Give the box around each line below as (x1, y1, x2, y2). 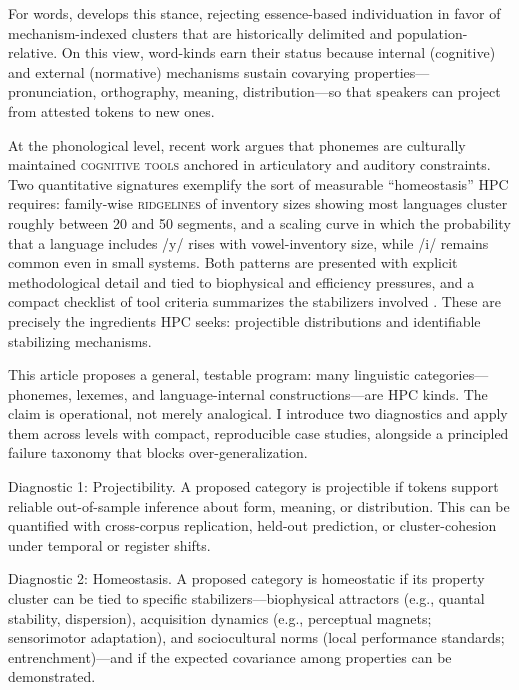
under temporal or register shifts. (8, 534, 211, 555)
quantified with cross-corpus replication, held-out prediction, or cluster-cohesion (8, 515, 497, 536)
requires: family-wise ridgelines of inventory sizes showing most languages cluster (8, 193, 508, 214)
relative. (8, 42, 58, 63)
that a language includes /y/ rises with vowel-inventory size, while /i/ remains (8, 232, 489, 253)
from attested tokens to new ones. (8, 100, 215, 121)
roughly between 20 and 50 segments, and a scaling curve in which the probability (8, 212, 511, 233)
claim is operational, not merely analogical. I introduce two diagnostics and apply (8, 403, 508, 424)
